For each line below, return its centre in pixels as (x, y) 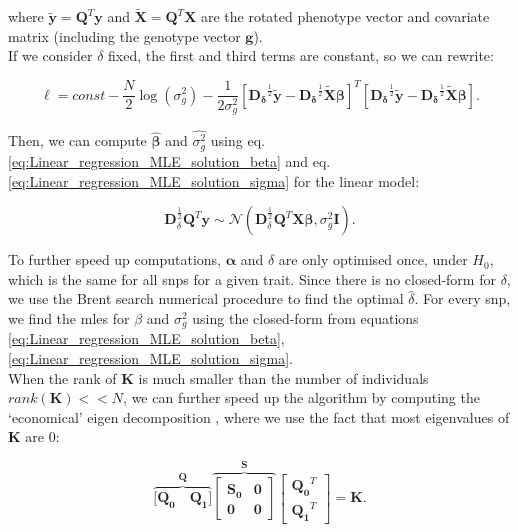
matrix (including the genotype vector (124, 35)
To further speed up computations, (114, 259)
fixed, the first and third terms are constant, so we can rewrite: (301, 55)
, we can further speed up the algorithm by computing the (301, 397)
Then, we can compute (77, 140)
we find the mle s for (69, 317)
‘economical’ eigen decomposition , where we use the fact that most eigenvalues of (259, 416)
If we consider (50, 55)
